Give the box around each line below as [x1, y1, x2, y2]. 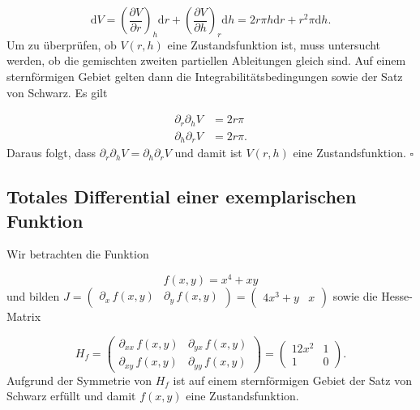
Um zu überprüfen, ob [6, 36, 117, 53]
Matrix [6, 308, 41, 324]
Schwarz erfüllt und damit [6, 387, 136, 404]
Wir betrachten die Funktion [6, 246, 149, 263]
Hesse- [381, 288, 413, 304]
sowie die [332, 288, 378, 304]
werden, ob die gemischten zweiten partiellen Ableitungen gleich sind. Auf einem [6, 52, 406, 69]
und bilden [6, 288, 60, 304]
